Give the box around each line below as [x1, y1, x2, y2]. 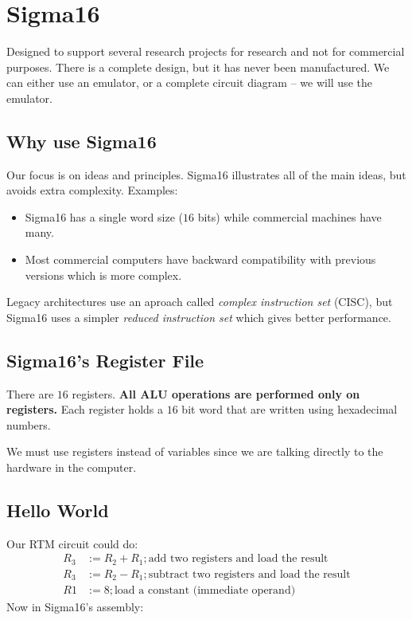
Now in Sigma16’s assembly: [6, 598, 144, 615]
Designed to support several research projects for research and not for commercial [6, 43, 405, 60]
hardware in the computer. [6, 459, 137, 476]
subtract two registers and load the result [148, 568, 351, 580]
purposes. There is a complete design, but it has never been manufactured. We [6, 58, 390, 75]
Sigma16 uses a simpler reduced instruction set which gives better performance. [6, 308, 391, 325]
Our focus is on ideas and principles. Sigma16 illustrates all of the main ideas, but [6, 166, 406, 182]
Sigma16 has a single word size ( [25, 208, 183, 225]
